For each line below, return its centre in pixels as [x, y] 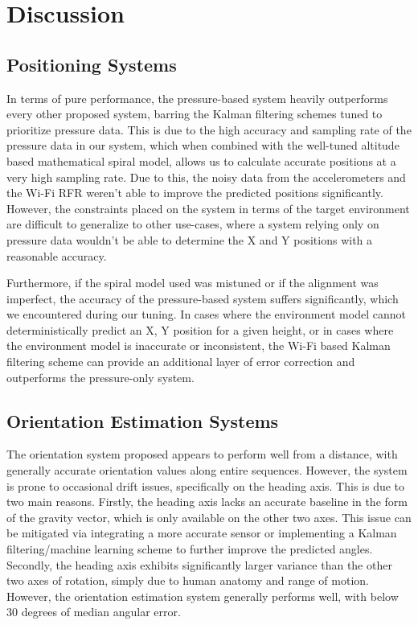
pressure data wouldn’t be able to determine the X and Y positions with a [190, 239]
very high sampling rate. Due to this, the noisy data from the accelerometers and [206, 177]
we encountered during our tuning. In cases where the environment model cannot [206, 314]
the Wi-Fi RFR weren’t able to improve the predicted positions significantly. [195, 193]
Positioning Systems [92, 64]
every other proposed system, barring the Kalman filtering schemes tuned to [195, 114]
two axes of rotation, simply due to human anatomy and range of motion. [188, 580]
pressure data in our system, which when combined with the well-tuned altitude [203, 145]
